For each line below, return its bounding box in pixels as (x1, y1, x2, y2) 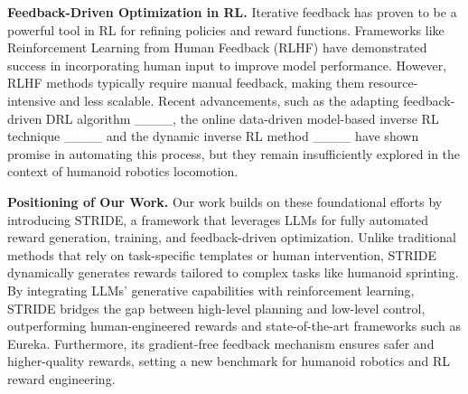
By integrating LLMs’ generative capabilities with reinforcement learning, (7, 280, 415, 299)
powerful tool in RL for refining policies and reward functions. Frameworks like (7, 20, 445, 39)
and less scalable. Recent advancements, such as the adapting (60, 90, 399, 109)
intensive (7, 90, 56, 109)
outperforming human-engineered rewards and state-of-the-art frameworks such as (7, 316, 461, 335)
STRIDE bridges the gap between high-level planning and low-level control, (7, 298, 426, 317)
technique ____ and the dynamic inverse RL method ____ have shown (7, 127, 419, 145)
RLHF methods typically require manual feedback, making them (7, 73, 365, 92)
